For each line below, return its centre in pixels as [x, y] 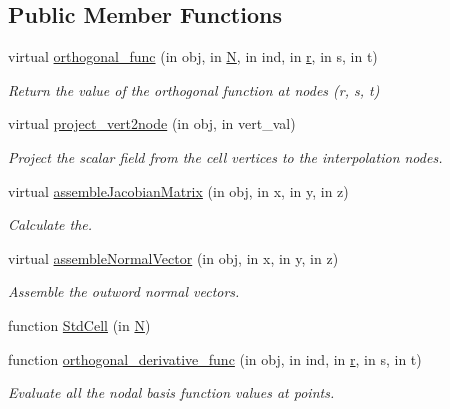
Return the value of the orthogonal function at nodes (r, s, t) [194, 89]
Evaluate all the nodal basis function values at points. [171, 392]
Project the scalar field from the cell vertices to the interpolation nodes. [225, 156]
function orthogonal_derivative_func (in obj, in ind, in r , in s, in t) [215, 358]
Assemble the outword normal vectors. [124, 291]
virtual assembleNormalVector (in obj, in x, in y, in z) [173, 257]
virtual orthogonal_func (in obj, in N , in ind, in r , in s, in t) [193, 56]
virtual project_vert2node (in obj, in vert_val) [152, 123]
